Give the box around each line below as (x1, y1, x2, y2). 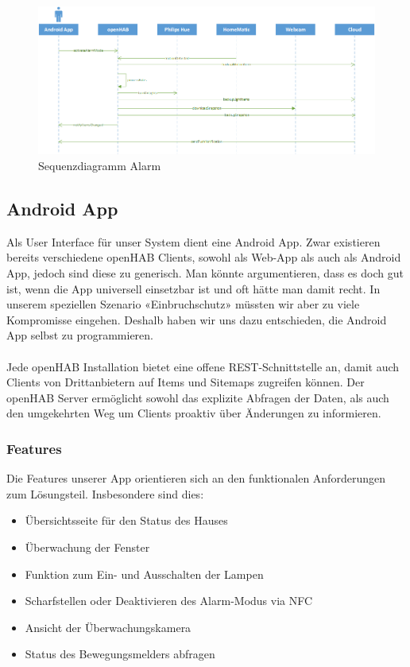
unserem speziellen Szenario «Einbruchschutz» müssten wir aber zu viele (6, 296, 360, 312)
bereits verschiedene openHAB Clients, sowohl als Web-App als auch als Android (6, 249, 401, 266)
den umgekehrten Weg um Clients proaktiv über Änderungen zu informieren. (6, 405, 381, 421)
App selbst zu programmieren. (6, 327, 153, 343)
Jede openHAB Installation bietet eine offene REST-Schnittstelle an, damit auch (6, 358, 400, 374)
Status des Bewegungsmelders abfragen (25, 646, 215, 662)
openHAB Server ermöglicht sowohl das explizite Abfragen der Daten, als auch (6, 389, 389, 405)
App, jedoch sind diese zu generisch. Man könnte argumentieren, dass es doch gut (6, 265, 404, 281)
